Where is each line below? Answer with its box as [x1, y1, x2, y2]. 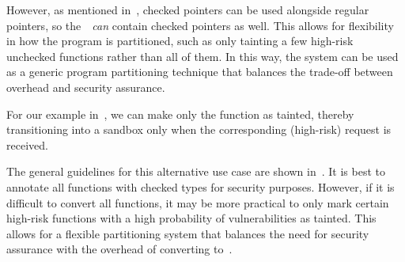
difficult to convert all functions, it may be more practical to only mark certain [6, 194, 389, 211]
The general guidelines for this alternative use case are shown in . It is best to [6, 163, 385, 180]
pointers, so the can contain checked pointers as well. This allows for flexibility [6, 17, 394, 33]
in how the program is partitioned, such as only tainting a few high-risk [6, 32, 354, 49]
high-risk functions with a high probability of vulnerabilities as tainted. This [6, 210, 377, 226]
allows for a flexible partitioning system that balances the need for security [6, 225, 369, 241]
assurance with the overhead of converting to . [6, 241, 233, 257]
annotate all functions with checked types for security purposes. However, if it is [6, 178, 395, 195]
